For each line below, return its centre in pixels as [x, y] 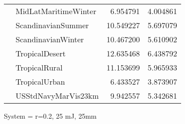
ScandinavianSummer [52, 25]
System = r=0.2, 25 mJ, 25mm [50, 116]
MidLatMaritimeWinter [56, 11]
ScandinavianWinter [50, 39]
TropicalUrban [40, 81]
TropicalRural [39, 67]
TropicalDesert [41, 53]
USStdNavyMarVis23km [57, 96]
